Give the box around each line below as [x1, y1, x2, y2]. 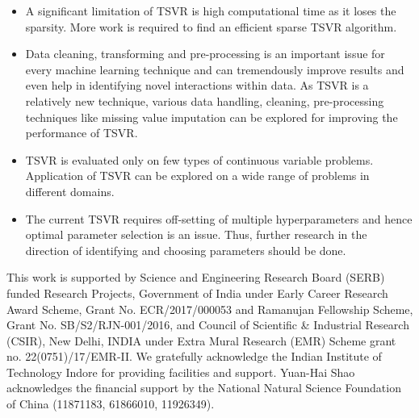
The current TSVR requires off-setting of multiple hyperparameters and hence [25, 210, 413, 227]
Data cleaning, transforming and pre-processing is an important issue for [25, 45, 385, 62]
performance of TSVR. [25, 124, 138, 141]
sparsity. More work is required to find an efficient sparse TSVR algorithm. [25, 18, 397, 35]
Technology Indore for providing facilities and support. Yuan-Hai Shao [6, 363, 355, 380]
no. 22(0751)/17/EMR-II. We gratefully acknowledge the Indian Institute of [6, 348, 382, 365]
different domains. [25, 182, 115, 199]
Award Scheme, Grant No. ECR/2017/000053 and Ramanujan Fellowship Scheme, [6, 300, 413, 317]
